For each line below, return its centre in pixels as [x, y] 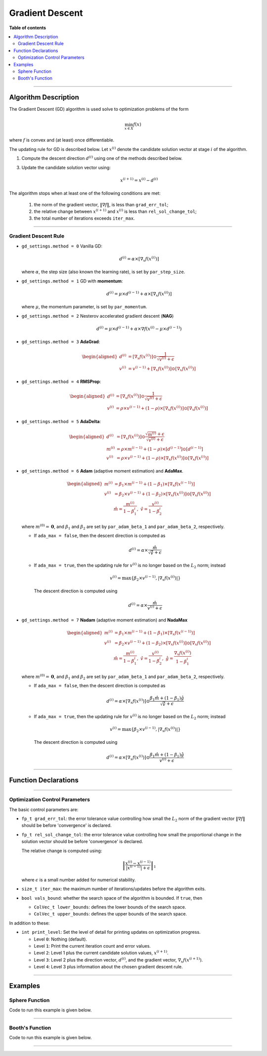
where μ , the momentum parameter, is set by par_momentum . [84, 307]
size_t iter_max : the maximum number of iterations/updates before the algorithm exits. [114, 889]
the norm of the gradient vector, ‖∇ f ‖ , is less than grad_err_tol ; [101, 204]
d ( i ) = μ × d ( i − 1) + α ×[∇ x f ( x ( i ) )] [139, 294]
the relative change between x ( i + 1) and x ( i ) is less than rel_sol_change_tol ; [115, 211]
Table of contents [28, 28]
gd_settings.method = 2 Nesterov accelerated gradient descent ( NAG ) [98, 316]
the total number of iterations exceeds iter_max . [84, 218]
